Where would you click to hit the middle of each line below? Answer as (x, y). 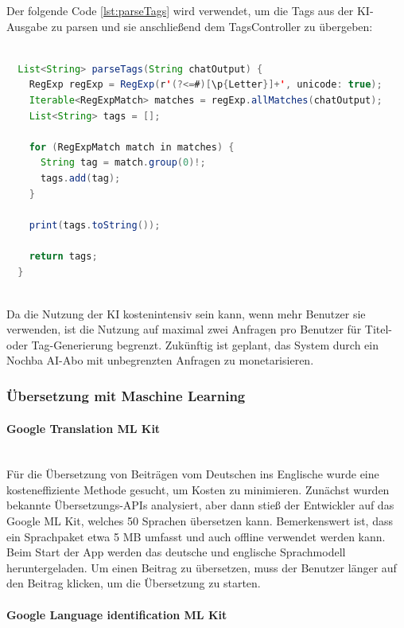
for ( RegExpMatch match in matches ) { (132, 147)
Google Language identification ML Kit (117, 614)
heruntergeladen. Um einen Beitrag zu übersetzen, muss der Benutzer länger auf (202, 567)
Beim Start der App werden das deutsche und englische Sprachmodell (176, 552)
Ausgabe (27, 26)
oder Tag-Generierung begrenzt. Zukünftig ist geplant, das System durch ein (193, 344)
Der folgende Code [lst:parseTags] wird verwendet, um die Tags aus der (180, 10)
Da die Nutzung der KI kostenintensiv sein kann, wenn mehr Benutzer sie (186, 313)
